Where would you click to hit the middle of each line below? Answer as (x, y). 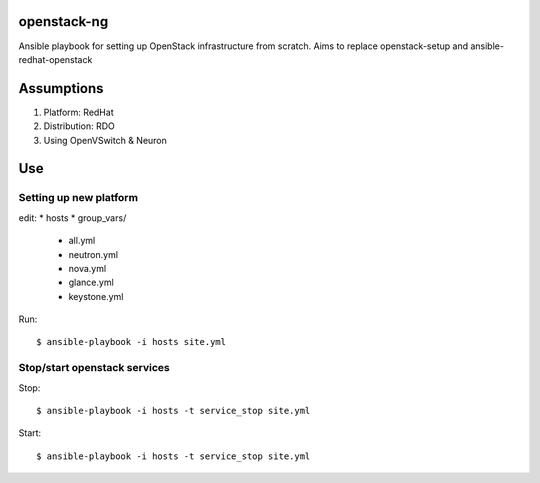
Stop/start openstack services (94, 368)
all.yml (82, 241)
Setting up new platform (78, 198)
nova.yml (87, 268)
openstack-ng (63, 21)
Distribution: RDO (79, 126)
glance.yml (91, 282)
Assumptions (61, 88)
